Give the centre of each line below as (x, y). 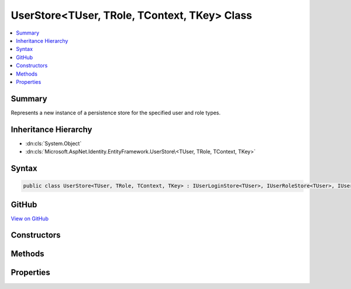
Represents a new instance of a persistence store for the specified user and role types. (116, 113)
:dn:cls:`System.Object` (54, 143)
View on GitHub (30, 218)
